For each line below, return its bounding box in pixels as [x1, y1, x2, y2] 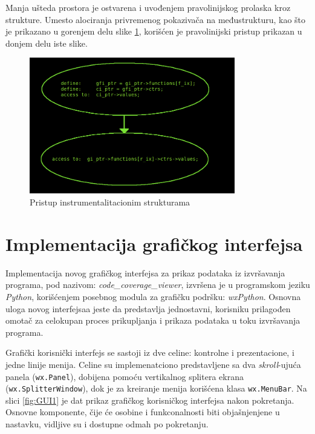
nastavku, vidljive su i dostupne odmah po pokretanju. [5, 418, 209, 430]
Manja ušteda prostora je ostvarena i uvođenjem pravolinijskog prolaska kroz [5, 1, 291, 13]
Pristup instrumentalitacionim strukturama [30, 196, 190, 209]
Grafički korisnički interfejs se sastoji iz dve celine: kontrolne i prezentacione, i [5, 346, 294, 359]
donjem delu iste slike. [5, 36, 88, 49]
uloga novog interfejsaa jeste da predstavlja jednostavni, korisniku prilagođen [5, 302, 291, 315]
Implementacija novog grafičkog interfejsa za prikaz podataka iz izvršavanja [5, 266, 285, 279]
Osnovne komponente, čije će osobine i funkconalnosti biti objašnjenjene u [5, 406, 280, 418]
